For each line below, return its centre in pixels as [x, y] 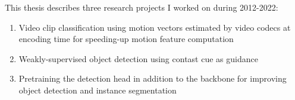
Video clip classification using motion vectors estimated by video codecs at [155, 27]
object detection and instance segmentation [98, 90]
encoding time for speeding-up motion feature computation [126, 39]
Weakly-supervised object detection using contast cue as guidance [138, 58]
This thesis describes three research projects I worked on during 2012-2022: [142, 7]
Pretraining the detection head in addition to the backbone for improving [153, 78]
